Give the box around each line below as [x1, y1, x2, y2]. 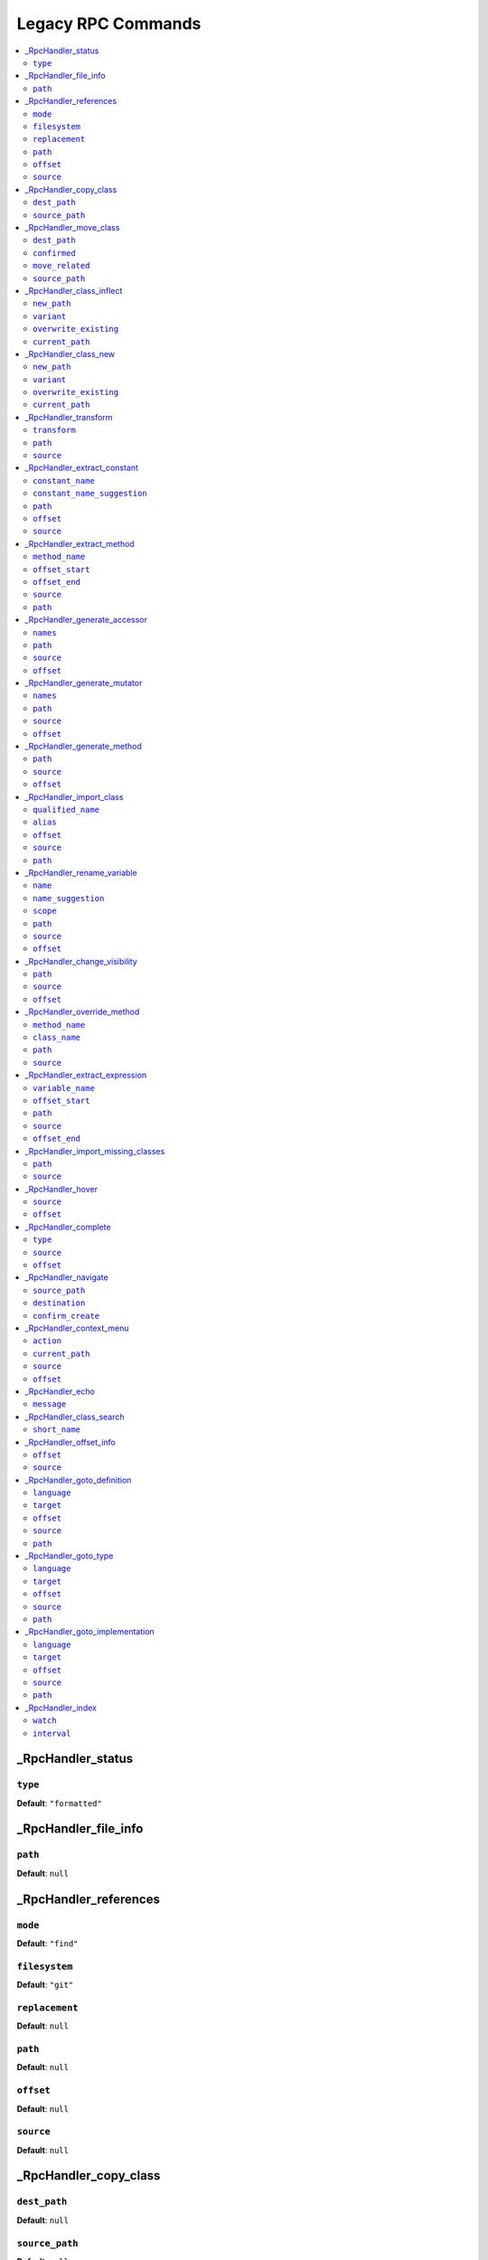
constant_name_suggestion [33, 488, 148, 499]
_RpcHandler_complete [24, 1221, 112, 1232]
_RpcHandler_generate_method [24, 741, 142, 752]
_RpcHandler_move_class [24, 222, 120, 233]
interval [33, 1728, 71, 1738]
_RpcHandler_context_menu [24, 1323, 130, 1333]
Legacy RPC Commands [16, 14, 202, 33]
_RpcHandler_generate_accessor [24, 615, 148, 626]
